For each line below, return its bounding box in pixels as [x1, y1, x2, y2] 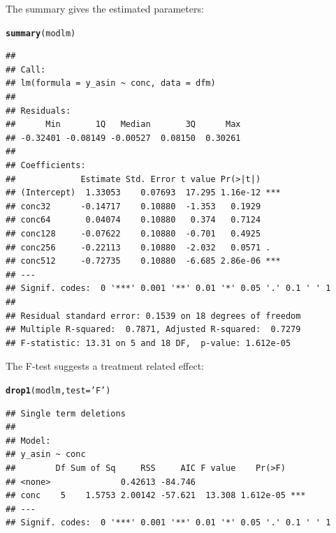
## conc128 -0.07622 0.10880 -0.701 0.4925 [6, 228, 261, 239]
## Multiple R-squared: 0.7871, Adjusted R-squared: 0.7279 [6, 324, 301, 335]
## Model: [6, 435, 51, 446]
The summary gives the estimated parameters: [6, 1, 204, 15]
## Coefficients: [6, 160, 86, 170]
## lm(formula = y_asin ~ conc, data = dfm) [6, 78, 216, 89]
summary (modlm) [6, 28, 76, 38]
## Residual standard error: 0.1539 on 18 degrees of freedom [6, 310, 301, 321]
